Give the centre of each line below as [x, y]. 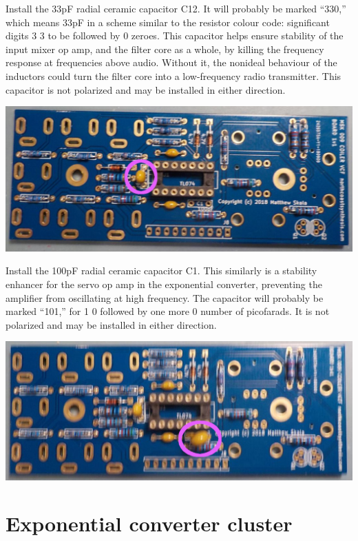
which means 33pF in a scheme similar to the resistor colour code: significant [168, 22]
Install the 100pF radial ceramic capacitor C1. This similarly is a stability [161, 270]
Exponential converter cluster [149, 523]
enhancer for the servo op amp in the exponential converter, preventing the [164, 284]
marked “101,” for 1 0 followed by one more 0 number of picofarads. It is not [168, 311]
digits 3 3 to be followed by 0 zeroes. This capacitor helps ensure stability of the [175, 35]
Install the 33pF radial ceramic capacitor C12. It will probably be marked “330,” [176, 8]
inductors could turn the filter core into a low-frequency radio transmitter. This [173, 75]
